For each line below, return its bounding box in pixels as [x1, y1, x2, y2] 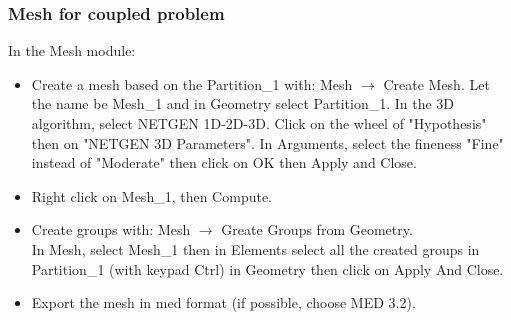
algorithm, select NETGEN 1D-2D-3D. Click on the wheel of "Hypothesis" [31, 113, 487, 133]
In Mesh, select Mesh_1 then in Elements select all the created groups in [31, 238, 480, 259]
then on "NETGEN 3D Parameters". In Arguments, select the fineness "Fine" [31, 132, 504, 153]
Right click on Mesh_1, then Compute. [31, 185, 273, 206]
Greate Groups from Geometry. [221, 219, 413, 240]
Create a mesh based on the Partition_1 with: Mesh [31, 73, 353, 94]
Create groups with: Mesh [31, 219, 191, 240]
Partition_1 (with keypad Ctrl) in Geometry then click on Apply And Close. [31, 258, 504, 279]
